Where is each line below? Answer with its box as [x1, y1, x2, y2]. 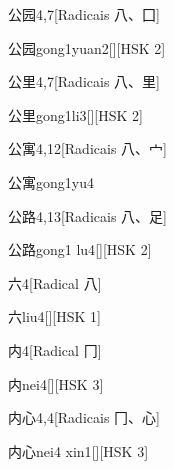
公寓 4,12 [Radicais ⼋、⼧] [8, 138, 167, 159]
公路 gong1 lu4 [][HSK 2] [8, 239, 152, 260]
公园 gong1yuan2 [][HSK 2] [8, 37, 166, 58]
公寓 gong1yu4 [8, 171, 94, 192]
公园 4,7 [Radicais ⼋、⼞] [8, 4, 160, 24]
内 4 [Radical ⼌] [8, 339, 102, 360]
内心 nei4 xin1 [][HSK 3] [8, 440, 149, 461]
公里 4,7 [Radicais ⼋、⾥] [8, 71, 160, 92]
